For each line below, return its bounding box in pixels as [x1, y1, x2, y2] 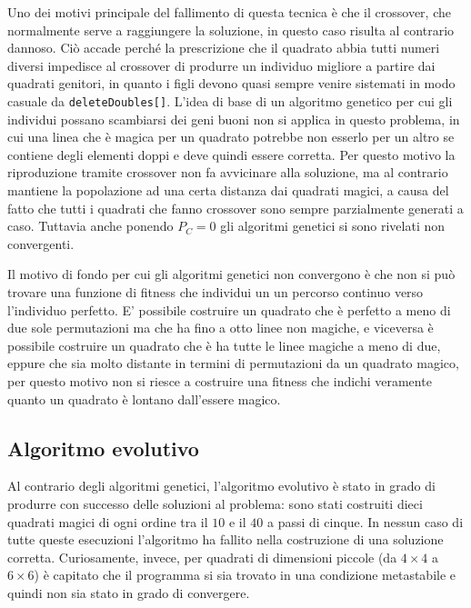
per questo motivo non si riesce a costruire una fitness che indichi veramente [7, 371, 432, 390]
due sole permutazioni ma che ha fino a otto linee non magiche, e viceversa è [7, 318, 434, 337]
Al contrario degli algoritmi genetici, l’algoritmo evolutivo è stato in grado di [7, 476, 436, 495]
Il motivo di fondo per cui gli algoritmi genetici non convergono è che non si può [7, 264, 456, 284]
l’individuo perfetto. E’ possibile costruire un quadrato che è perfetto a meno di [7, 300, 451, 319]
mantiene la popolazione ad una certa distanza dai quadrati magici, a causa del [7, 181, 449, 199]
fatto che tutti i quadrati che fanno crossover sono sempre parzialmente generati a [7, 198, 464, 217]
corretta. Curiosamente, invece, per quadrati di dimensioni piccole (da [7, 547, 397, 566]
